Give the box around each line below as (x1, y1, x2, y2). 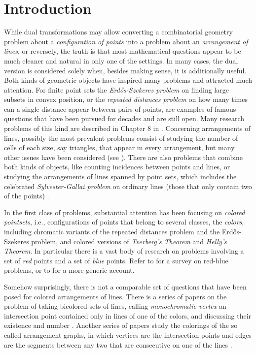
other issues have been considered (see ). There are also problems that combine (4, 152, 243, 162)
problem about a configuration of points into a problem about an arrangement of (4, 36, 248, 46)
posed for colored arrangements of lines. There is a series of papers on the (4, 291, 227, 301)
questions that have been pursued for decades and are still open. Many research (4, 113, 245, 124)
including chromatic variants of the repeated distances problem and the (4, 226, 220, 236)
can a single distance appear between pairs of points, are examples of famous (4, 103, 236, 114)
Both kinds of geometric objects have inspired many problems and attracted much (4, 75, 253, 85)
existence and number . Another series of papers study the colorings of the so (4, 320, 238, 330)
